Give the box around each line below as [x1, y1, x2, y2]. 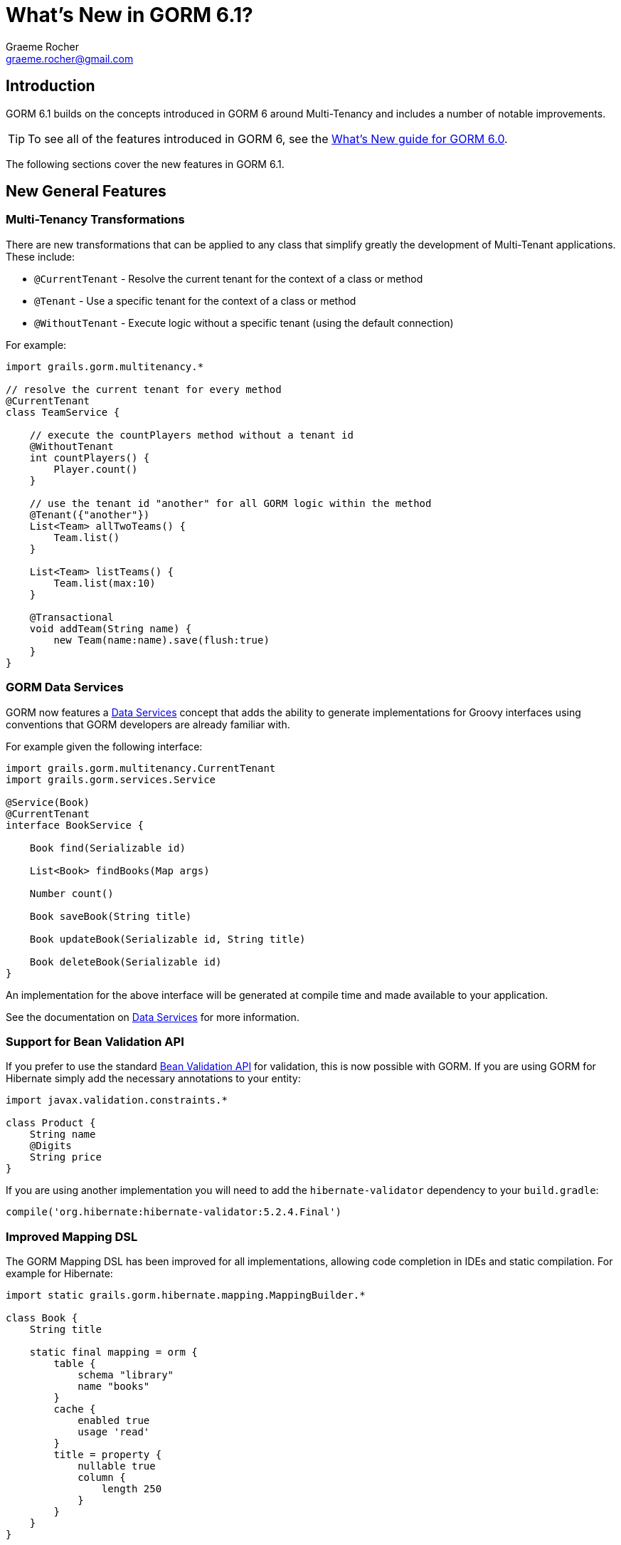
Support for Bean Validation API [6, 1034, 184, 1049]
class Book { [6, 1312, 78, 1324]
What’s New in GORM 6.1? [6, 3, 253, 27]
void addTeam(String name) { [29, 622, 192, 634]
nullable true [78, 1460, 156, 1472]
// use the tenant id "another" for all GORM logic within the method [29, 497, 432, 509]
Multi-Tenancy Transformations [6, 212, 185, 227]
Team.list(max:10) [53, 577, 156, 589]
